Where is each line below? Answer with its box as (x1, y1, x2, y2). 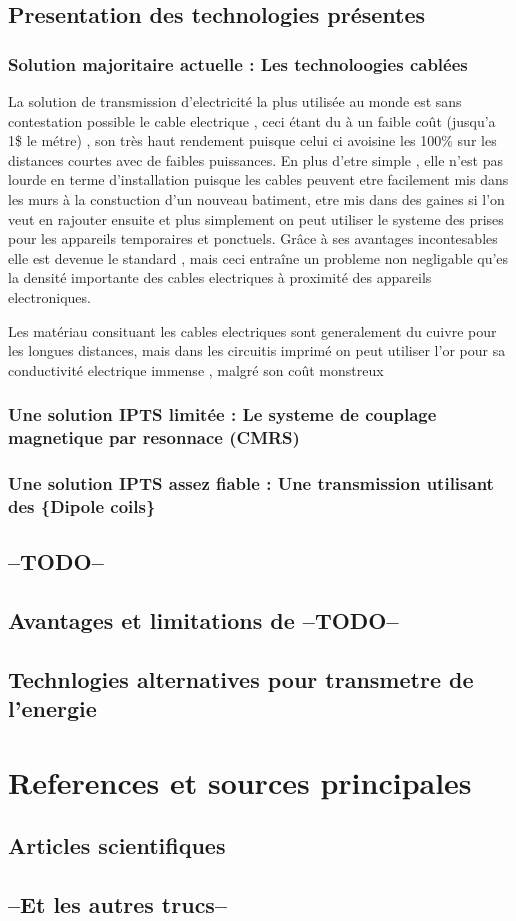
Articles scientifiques (8, 830, 226, 861)
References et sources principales (8, 761, 472, 802)
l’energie (8, 693, 97, 724)
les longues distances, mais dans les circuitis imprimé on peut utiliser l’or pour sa (8, 340, 506, 361)
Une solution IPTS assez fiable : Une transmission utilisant (8, 471, 494, 495)
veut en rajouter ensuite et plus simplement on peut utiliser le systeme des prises (8, 208, 504, 229)
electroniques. (8, 286, 91, 307)
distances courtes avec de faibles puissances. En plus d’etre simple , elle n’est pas (8, 149, 503, 170)
